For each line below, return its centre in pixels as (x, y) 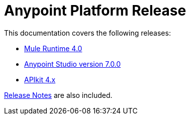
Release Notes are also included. (58, 95)
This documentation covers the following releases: (87, 33)
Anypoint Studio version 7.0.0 (73, 64)
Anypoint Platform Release (95, 11)
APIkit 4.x (40, 79)
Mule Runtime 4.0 (53, 48)
